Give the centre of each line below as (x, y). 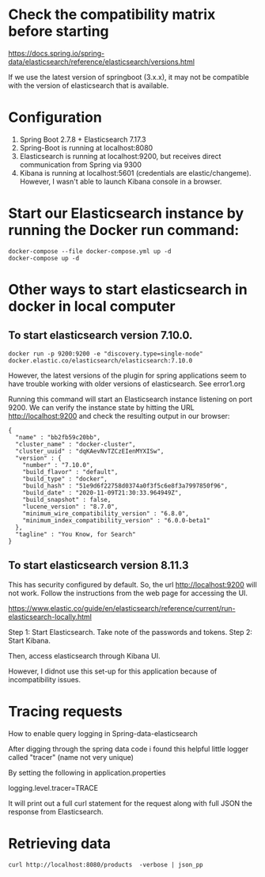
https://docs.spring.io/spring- (57, 53)
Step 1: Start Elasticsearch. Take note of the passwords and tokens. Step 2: (131, 632)
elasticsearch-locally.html (50, 617)
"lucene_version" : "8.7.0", (70, 507)
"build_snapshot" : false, (67, 499)
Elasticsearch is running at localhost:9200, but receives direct (120, 156)
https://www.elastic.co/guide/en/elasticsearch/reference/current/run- (122, 608)
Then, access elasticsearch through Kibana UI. (84, 655)
